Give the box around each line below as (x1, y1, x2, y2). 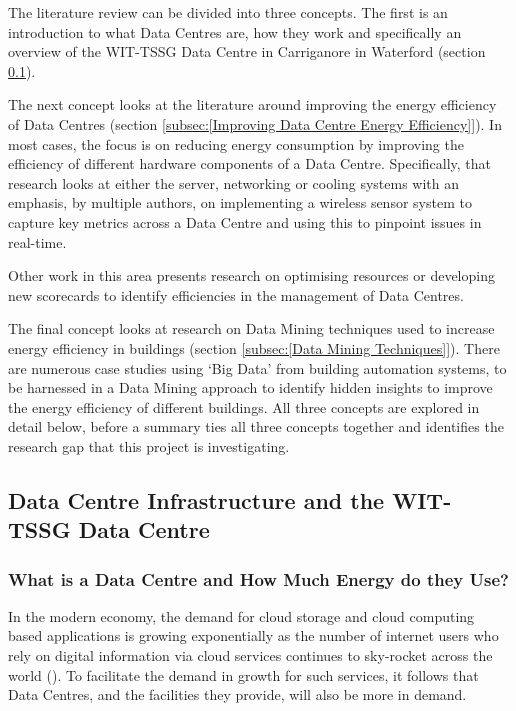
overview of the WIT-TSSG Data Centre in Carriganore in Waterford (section (8, 41, 486, 62)
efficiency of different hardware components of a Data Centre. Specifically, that (8, 153, 492, 174)
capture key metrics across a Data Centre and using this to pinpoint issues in (8, 211, 482, 232)
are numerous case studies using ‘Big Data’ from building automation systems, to (8, 357, 507, 378)
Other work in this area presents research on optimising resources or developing (8, 265, 495, 286)
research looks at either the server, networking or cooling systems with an (8, 172, 460, 193)
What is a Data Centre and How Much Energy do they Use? (8, 566, 509, 591)
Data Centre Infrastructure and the (8, 484, 385, 515)
